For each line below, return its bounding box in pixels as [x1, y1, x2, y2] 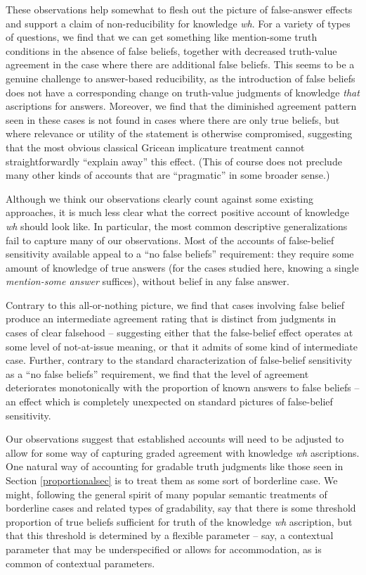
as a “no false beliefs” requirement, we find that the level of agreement [6, 366, 309, 381]
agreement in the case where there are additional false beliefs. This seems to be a [6, 57, 355, 72]
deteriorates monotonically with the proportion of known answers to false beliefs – [6, 380, 360, 395]
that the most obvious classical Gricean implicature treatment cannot [6, 139, 305, 154]
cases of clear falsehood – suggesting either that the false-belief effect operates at [6, 325, 353, 340]
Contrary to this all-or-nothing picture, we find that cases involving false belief [6, 297, 344, 312]
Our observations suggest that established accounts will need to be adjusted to [6, 431, 344, 446]
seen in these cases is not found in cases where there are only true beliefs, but [6, 112, 340, 127]
